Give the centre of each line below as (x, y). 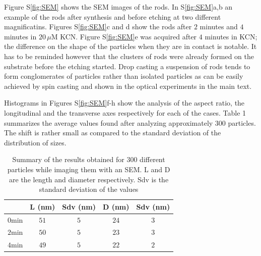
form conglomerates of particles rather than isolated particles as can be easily (124, 76)
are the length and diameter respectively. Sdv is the (89, 179)
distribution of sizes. (35, 142)
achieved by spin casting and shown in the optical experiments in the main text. (128, 86)
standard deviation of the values (89, 189)
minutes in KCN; (231, 36)
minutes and (219, 27)
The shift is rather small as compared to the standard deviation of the (113, 133)
